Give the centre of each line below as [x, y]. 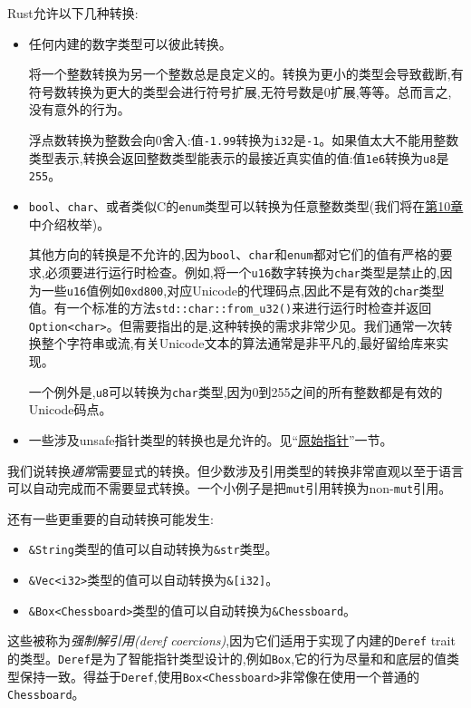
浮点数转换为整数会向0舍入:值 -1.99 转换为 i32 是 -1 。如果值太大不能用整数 [244, 139]
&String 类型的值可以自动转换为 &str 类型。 [153, 549]
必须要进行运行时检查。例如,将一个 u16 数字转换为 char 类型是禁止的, [242, 272]
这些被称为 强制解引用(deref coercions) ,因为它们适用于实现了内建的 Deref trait [231, 640]
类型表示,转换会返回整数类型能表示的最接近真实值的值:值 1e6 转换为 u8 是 [239, 157]
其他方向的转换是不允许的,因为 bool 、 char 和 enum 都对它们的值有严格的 [234, 254]
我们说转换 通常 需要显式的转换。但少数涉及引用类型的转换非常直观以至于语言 [235, 470]
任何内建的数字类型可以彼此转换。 [130, 43]
